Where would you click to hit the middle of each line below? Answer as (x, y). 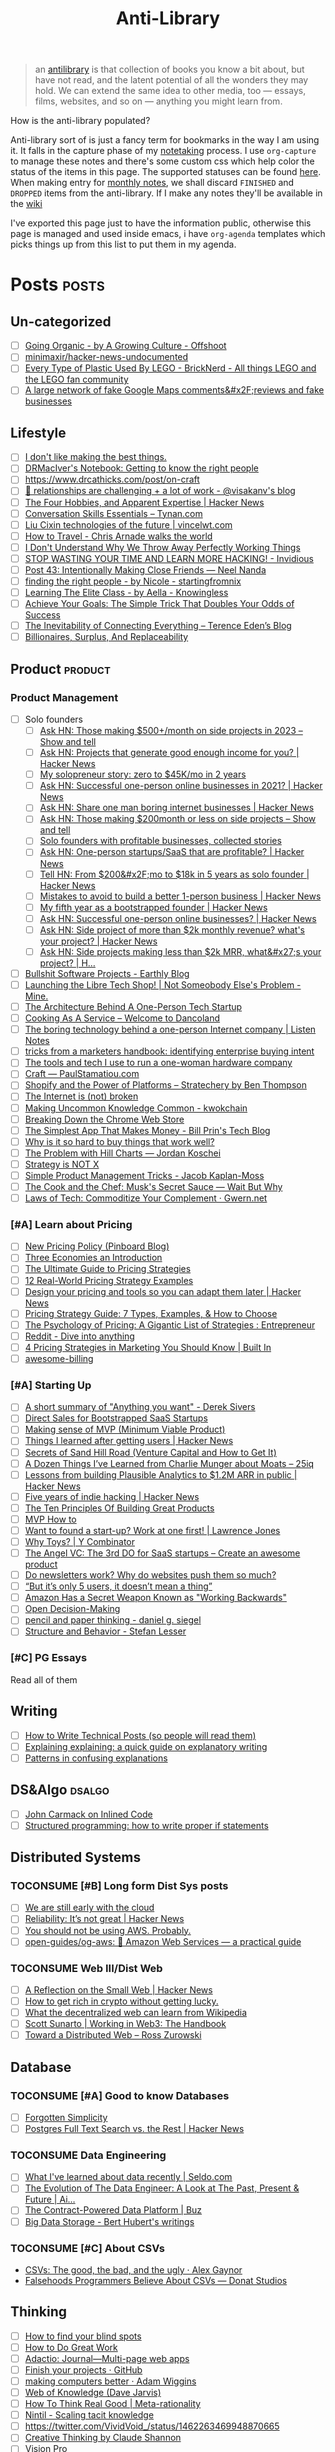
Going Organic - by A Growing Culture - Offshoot (125, 346)
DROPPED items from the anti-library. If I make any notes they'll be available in (166, 193)
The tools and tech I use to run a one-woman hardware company (158, 1063)
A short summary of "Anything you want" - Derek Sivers (140, 1407)
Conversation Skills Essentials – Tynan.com (113, 513)
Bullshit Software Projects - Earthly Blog (107, 973)
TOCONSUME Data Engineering (88, 2155)
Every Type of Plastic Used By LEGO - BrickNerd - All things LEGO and (170, 368)
